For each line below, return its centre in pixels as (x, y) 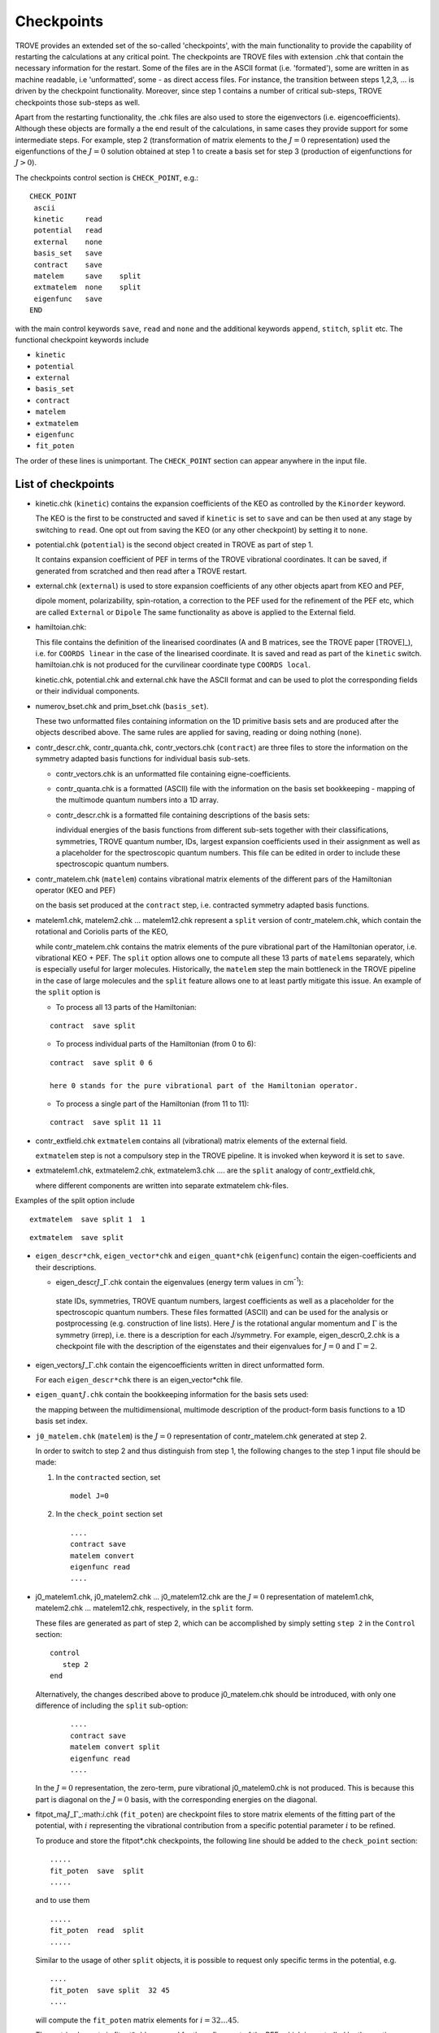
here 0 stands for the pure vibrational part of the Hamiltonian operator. (204, 1085)
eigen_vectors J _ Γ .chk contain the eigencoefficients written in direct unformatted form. (180, 1365)
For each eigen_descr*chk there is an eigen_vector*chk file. (139, 1379)
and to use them (63, 1900)
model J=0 (89, 1496)
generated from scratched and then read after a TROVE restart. (141, 571)
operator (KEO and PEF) (76, 890)
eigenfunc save (68, 298)
